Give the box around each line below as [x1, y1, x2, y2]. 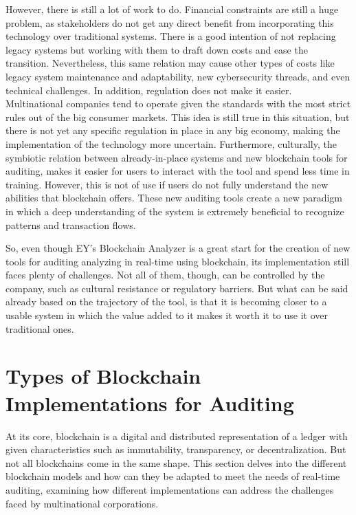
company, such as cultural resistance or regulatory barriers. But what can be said [5, 281, 348, 295]
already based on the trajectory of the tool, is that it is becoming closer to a [5, 294, 327, 309]
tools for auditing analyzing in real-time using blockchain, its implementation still [5, 254, 350, 268]
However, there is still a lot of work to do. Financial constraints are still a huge [5, 2, 339, 16]
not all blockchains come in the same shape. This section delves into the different [5, 455, 347, 470]
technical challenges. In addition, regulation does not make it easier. [5, 83, 292, 97]
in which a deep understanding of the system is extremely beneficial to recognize [5, 204, 344, 218]
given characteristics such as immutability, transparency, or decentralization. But [5, 442, 346, 457]
